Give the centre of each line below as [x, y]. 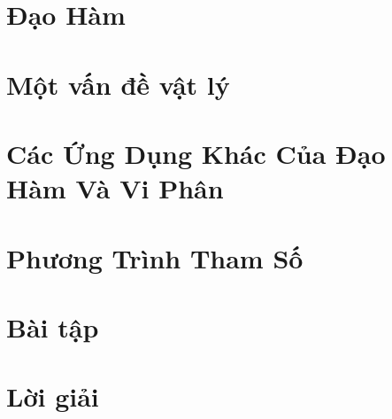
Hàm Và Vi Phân [115, 188]
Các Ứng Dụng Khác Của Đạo [196, 153]
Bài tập [53, 326]
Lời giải [53, 396]
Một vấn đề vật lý [118, 84]
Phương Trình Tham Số [155, 257]
